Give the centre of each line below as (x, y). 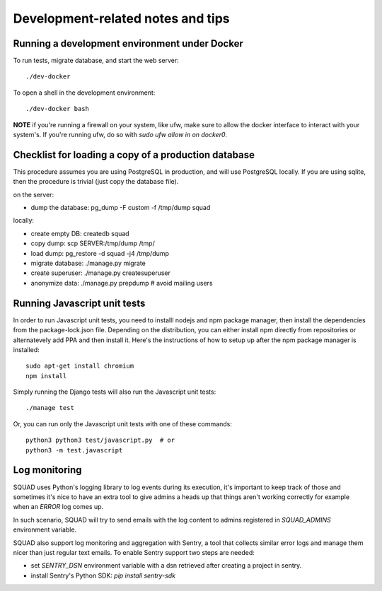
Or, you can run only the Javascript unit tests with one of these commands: (123, 423)
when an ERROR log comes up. (58, 507)
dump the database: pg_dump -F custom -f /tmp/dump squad (121, 208)
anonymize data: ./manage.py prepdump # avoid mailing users (122, 283)
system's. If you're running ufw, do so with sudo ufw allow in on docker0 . (120, 135)
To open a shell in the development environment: (84, 93)
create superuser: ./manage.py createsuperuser (101, 273)
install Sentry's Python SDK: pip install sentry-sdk (103, 575)
